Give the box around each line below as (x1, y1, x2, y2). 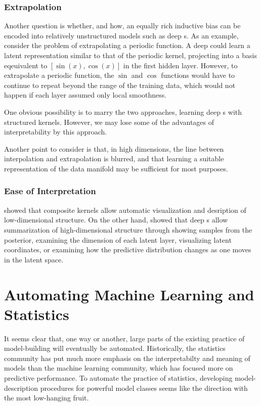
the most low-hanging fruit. (4, 392, 89, 403)
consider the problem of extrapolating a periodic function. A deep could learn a (4, 40, 250, 51)
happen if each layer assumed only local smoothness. (4, 89, 167, 100)
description (4, 382, 38, 393)
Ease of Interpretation (4, 185, 96, 197)
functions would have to (161, 70, 235, 80)
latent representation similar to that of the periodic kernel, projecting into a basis (4, 50, 257, 60)
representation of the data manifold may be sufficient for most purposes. (4, 163, 228, 173)
